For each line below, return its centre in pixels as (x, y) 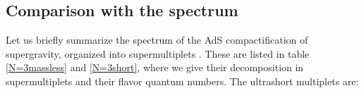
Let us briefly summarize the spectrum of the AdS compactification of (157, 40)
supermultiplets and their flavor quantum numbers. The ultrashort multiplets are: (182, 81)
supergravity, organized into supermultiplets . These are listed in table (158, 53)
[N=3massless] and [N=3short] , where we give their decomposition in (155, 67)
